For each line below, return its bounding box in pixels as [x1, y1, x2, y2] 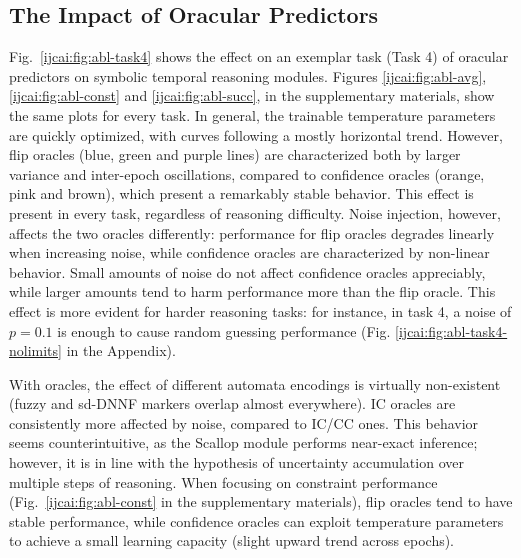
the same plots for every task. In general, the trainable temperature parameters [9, 104, 496, 125]
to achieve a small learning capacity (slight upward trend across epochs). [9, 530, 455, 551]
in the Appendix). [66, 340, 176, 361]
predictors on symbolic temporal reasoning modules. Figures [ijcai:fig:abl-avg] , [9, 65, 487, 86]
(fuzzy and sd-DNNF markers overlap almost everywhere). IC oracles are [9, 393, 456, 414]
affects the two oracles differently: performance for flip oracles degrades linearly [9, 222, 495, 243]
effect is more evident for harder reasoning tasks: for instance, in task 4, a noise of [9, 300, 512, 321]
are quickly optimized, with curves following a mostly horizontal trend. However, [9, 124, 503, 145]
